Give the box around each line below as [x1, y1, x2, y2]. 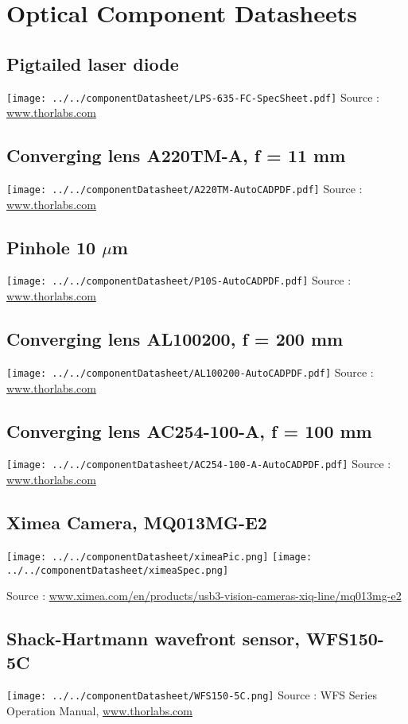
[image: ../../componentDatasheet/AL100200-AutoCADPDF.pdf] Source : [6, 363, 374, 380]
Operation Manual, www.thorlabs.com [6, 703, 192, 718]
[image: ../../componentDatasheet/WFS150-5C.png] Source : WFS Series [6, 687, 377, 703]
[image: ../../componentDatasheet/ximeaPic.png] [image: [6, 551, 313, 563]
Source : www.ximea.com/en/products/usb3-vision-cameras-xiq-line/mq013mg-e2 [6, 587, 402, 604]
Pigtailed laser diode [6, 51, 179, 75]
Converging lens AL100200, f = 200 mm [6, 327, 344, 351]
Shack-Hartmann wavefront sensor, [6, 626, 300, 651]
